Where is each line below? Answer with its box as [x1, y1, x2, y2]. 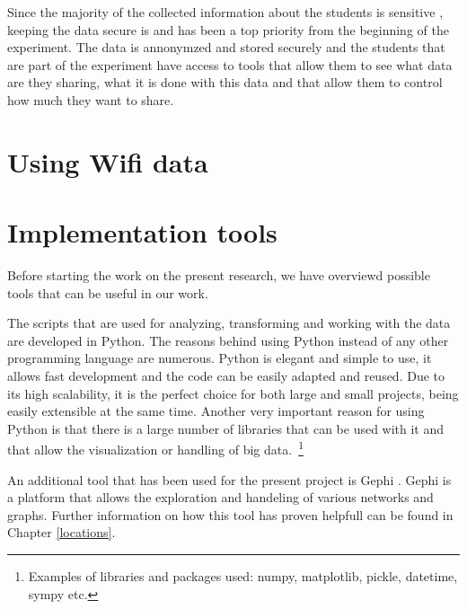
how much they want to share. [7, 90, 174, 109]
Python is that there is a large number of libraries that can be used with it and [7, 419, 445, 437]
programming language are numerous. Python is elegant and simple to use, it [7, 349, 432, 367]
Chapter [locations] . [7, 523, 116, 542]
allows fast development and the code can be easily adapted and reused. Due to [7, 366, 445, 385]
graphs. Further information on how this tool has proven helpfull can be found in [7, 505, 454, 524]
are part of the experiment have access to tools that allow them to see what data [7, 55, 453, 74]
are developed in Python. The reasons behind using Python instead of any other [7, 331, 449, 349]
